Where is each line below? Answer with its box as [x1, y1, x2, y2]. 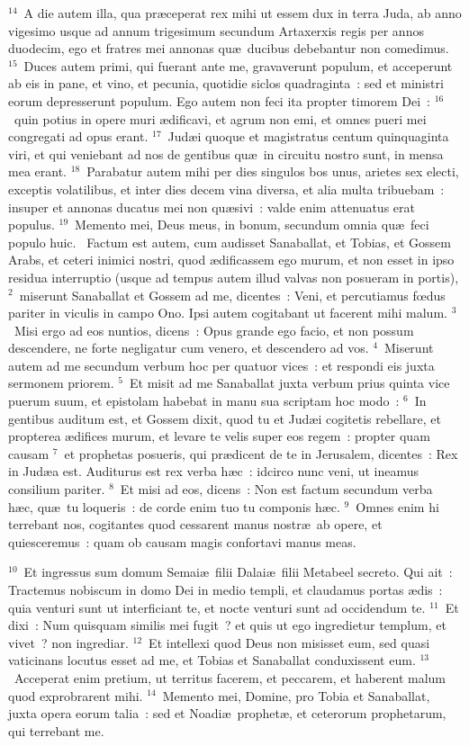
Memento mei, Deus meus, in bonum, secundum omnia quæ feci [75, 215, 429, 234]
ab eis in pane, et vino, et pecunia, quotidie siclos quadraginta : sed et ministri [8, 74, 444, 93]
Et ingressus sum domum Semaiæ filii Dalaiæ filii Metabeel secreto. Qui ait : [23, 562, 453, 581]
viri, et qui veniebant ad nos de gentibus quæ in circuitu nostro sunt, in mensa [8, 144, 444, 163]
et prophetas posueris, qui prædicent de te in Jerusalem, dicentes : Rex [64, 444, 458, 463]
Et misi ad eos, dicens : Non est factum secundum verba [120, 480, 433, 499]
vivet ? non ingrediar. [8, 633, 129, 652]
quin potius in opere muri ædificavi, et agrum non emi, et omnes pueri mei [14, 109, 427, 128]
